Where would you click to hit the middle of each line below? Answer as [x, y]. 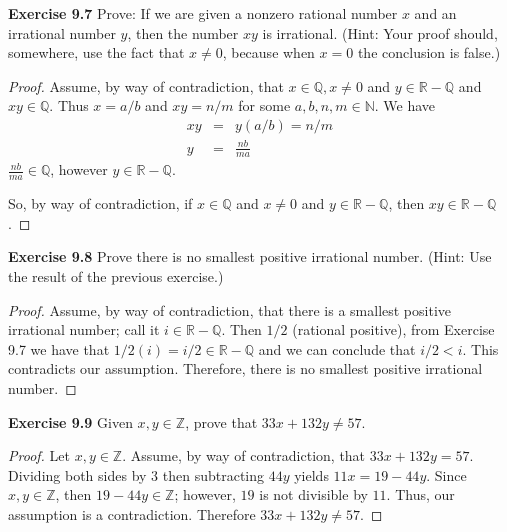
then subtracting [213, 474]
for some [264, 105]
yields [311, 474]
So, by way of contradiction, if [100, 203]
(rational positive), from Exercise [393, 329]
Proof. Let [39, 455]
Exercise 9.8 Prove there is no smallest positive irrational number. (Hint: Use [250, 256]
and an [435, 13]
